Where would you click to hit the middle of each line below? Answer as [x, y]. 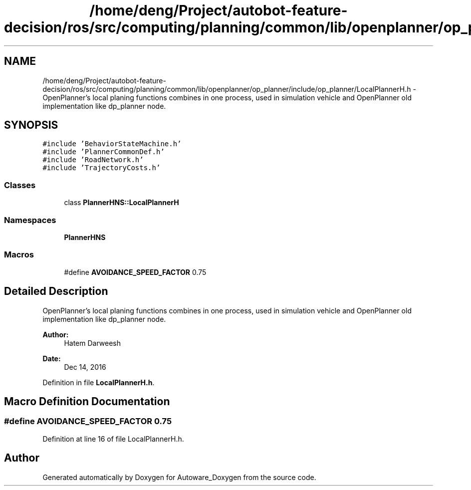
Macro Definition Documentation [87, 401]
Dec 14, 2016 [85, 367]
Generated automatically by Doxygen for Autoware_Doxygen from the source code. [179, 477]
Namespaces [30, 220]
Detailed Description [56, 291]
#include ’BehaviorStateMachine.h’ [112, 144]
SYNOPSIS [31, 125]
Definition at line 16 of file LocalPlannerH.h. [113, 439]
